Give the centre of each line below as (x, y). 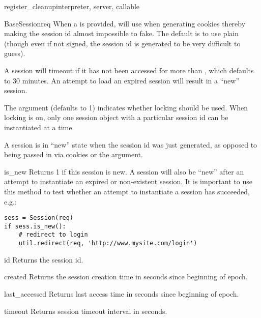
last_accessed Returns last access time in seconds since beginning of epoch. (122, 293)
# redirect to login (53, 235)
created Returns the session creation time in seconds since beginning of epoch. (126, 277)
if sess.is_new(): (35, 226)
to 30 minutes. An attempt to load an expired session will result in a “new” (122, 80)
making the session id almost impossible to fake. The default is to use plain (122, 33)
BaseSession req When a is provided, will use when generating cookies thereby (125, 23)
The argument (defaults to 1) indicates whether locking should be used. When (126, 107)
